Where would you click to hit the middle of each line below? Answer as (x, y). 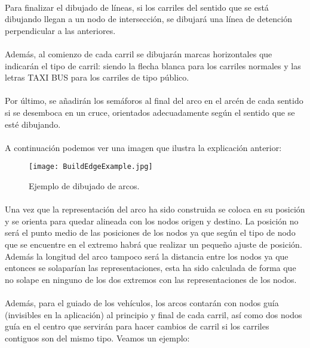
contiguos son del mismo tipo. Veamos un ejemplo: (97, 338)
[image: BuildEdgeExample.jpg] (91, 167)
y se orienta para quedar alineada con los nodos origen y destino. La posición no (152, 221)
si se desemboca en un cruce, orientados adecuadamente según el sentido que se (150, 112)
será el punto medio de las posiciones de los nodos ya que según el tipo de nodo (150, 232)
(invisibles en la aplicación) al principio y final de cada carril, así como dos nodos (154, 314)
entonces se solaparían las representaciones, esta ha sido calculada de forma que (151, 268)
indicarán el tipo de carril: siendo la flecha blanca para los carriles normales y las (153, 65)
